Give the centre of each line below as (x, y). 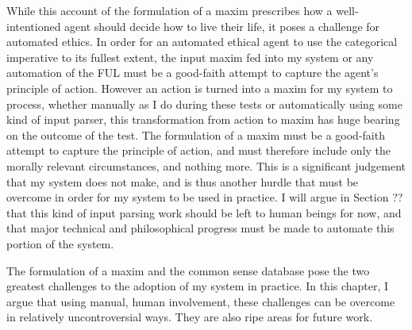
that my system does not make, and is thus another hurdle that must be (183, 181)
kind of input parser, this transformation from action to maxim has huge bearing (203, 119)
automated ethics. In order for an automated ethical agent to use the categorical (202, 42)
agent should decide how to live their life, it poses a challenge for (222, 26)
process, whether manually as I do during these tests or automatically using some (204, 104)
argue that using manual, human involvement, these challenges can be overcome (201, 301)
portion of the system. (60, 243)
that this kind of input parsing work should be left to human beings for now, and (204, 212)
